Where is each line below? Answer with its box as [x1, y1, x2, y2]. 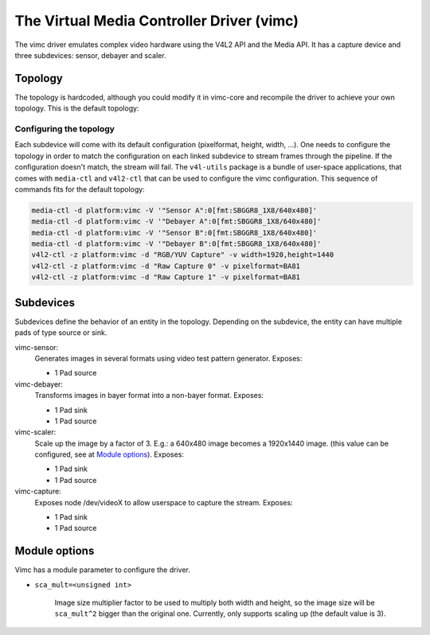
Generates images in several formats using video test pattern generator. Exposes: [34, 353, 303, 363]
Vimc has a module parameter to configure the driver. [14, 565, 190, 575]
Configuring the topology [14, 123, 115, 134]
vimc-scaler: [14, 427, 57, 437]
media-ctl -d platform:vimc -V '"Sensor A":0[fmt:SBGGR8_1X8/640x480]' [31, 205, 318, 215]
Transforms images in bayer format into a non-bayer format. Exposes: [34, 391, 264, 400]
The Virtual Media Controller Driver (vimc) [14, 12, 299, 29]
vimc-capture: [14, 486, 61, 497]
